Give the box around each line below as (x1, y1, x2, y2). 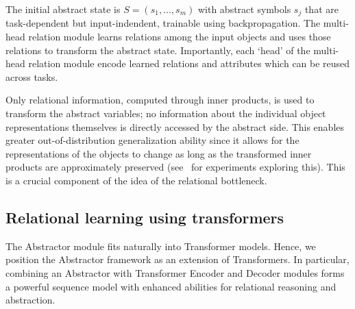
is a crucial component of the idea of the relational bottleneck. (5, 173, 267, 187)
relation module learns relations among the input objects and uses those (28, 29, 331, 44)
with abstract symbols (197, 2, 291, 16)
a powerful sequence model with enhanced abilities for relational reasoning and (5, 279, 336, 293)
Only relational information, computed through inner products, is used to (5, 92, 315, 107)
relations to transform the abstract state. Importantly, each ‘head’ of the (5, 42, 310, 57)
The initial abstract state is (5, 2, 121, 16)
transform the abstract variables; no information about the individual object (5, 106, 326, 121)
